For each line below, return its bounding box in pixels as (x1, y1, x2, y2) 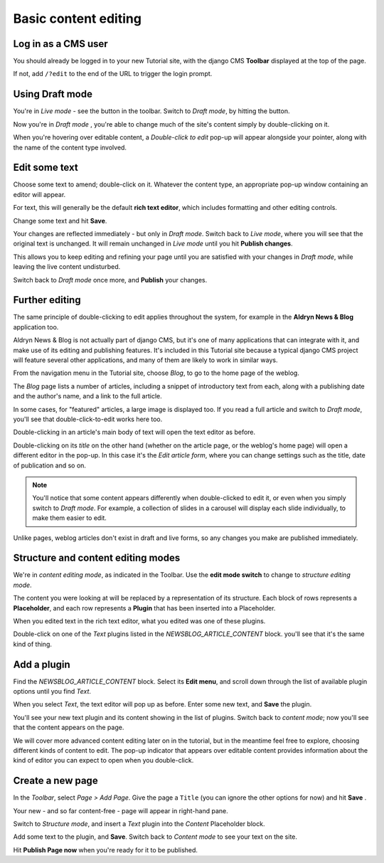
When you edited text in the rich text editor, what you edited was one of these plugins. (13, 616, 266, 625)
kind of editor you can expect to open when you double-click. (13, 756, 194, 765)
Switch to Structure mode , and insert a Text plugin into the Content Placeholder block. (13, 820, 265, 828)
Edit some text (13, 162, 78, 174)
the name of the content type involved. (13, 143, 127, 152)
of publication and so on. (13, 461, 87, 470)
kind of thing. (13, 640, 53, 648)
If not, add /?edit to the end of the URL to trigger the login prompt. (13, 70, 213, 78)
